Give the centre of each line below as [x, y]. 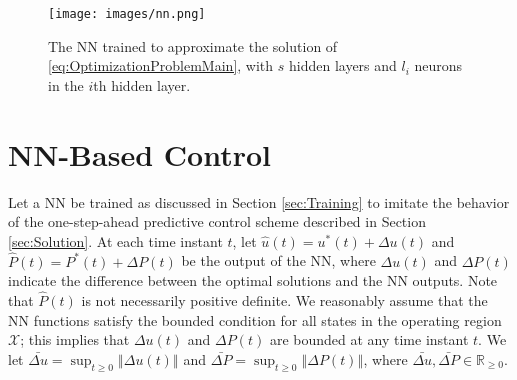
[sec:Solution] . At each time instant [115, 240]
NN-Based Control [139, 153]
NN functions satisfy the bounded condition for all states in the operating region [255, 319]
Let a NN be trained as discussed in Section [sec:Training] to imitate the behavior [259, 201]
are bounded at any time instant [369, 339]
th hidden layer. [142, 84]
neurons [438, 65]
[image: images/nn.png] [127, 14]
